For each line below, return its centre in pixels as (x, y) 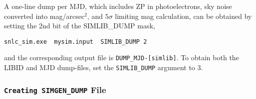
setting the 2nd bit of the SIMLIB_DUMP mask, (80, 26)
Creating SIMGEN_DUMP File (55, 89)
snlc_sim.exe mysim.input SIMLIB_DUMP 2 (76, 42)
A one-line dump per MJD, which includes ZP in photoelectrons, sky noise (118, 6)
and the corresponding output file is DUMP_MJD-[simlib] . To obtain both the (122, 57)
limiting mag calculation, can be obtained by (183, 16)
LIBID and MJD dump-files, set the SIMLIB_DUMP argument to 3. (104, 67)
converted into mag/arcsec (44, 16)
